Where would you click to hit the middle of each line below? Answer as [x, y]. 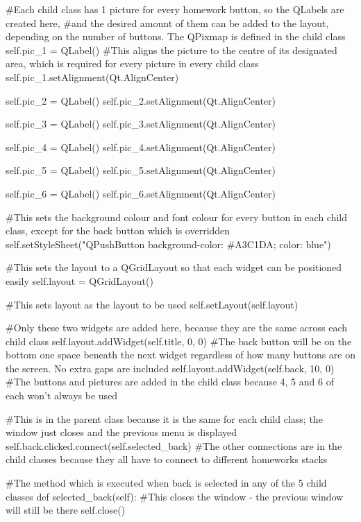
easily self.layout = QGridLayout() [79, 280]
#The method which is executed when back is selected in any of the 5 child [166, 483]
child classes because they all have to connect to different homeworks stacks [167, 459]
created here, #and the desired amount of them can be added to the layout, [167, 23]
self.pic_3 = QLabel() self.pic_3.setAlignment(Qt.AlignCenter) [141, 124]
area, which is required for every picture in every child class [132, 63]
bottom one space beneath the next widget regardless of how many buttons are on [181, 355]
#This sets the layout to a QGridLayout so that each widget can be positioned [174, 267]
